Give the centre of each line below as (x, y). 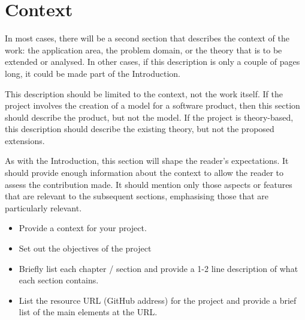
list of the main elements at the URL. (88, 312)
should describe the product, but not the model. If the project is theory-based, (149, 117)
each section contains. (59, 280)
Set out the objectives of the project (85, 248)
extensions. (25, 140)
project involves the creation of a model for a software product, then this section (152, 105)
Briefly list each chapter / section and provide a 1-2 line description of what (158, 268)
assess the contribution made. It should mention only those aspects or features (149, 184)
